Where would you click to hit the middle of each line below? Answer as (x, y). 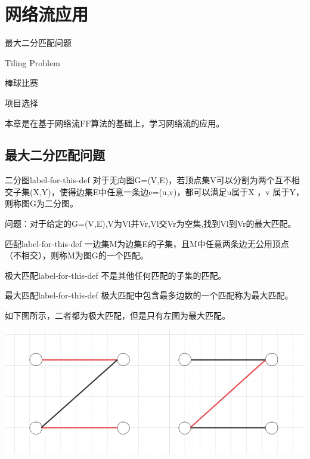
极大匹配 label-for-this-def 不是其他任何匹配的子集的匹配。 (116, 275)
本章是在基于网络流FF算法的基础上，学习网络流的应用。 (115, 123)
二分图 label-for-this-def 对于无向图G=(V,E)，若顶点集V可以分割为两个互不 (148, 180)
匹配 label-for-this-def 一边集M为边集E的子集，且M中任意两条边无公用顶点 (147, 243)
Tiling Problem (32, 62)
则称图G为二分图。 (41, 203)
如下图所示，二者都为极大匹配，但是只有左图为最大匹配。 (117, 315)
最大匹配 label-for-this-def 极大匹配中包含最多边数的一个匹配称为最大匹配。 (149, 295)
